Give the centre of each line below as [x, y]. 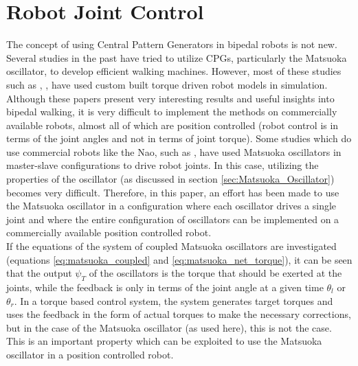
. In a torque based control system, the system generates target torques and [174, 300]
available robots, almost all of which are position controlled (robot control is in [172, 125]
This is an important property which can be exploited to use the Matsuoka [164, 341]
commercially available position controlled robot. [109, 232]
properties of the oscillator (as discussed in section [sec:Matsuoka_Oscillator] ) [170, 179]
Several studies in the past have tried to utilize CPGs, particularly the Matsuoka [177, 57]
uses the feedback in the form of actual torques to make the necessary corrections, [179, 314]
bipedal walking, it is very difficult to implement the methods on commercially [172, 112]
